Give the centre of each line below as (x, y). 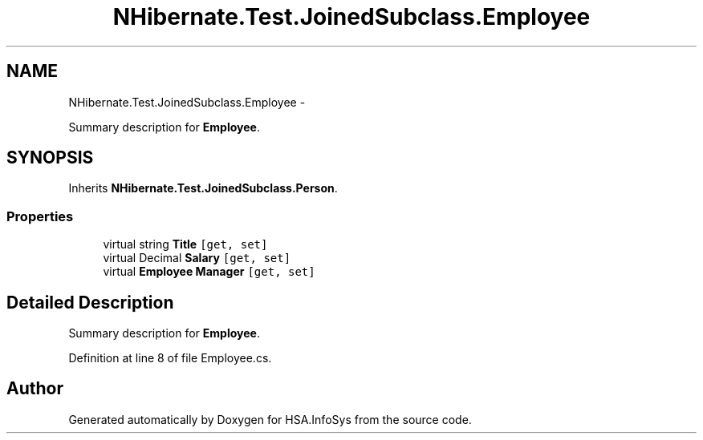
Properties (40, 216)
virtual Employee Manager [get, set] (209, 272)
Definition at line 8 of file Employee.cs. (170, 358)
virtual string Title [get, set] (185, 244)
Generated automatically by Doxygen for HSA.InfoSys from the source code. (270, 419)
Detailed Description (90, 302)
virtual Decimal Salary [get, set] (197, 258)
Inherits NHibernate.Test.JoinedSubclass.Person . (203, 188)
